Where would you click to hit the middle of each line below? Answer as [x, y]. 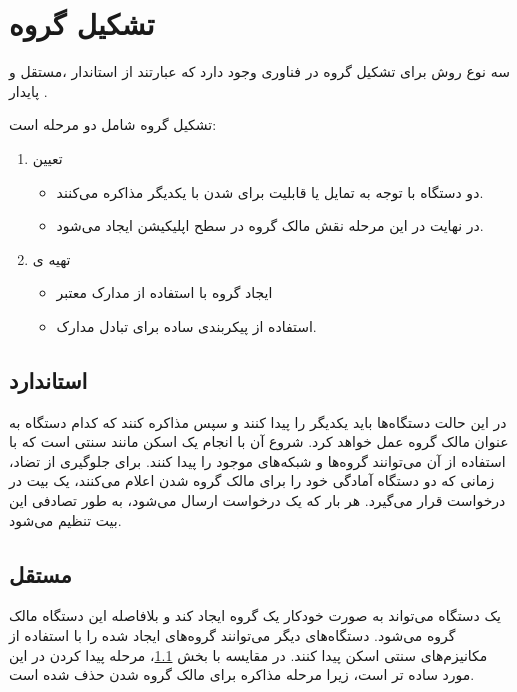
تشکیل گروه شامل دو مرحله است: [113, 124]
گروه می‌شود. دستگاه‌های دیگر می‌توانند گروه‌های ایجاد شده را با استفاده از [232, 635]
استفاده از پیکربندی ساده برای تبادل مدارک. [186, 325]
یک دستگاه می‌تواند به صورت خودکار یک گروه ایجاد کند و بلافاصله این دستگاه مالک [255, 615]
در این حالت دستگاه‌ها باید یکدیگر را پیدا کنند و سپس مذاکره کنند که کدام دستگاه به [258, 421]
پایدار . [28, 90]
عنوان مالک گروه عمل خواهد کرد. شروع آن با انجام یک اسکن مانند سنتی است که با [259, 441]
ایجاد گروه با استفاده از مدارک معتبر [164, 292]
